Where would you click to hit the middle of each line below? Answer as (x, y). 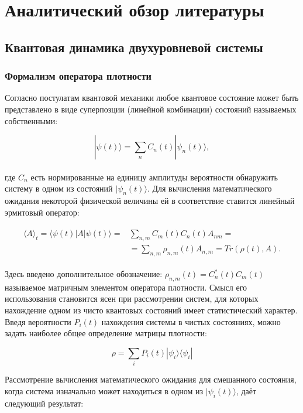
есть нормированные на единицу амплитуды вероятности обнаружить (154, 177)
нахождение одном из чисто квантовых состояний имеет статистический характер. (151, 310)
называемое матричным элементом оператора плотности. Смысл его (126, 287)
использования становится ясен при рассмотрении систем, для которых (132, 298)
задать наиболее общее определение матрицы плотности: (106, 333)
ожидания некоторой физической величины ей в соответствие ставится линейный (150, 201)
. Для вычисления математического (209, 188)
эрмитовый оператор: (42, 212)
